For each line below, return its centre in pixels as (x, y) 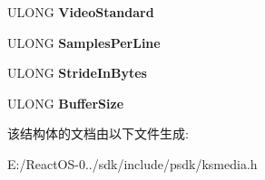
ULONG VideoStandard (81, 12)
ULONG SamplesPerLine (84, 42)
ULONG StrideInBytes (77, 73)
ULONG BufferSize (66, 103)
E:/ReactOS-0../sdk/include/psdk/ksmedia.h (132, 163)
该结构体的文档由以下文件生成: (98, 133)
